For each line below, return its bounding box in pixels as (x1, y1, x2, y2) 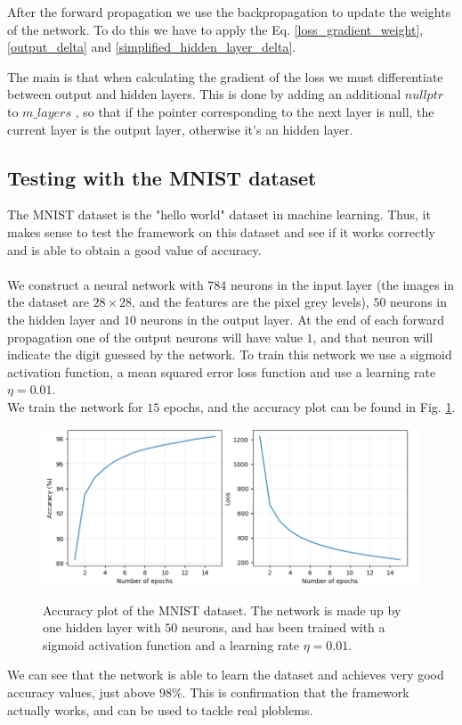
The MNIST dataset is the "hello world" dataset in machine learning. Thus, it (7, 205, 431, 224)
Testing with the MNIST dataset (7, 163, 317, 191)
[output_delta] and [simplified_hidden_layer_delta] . (7, 37, 296, 56)
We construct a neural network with (7, 275, 204, 293)
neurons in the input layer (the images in (231, 275, 455, 293)
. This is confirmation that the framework (182, 683, 409, 702)
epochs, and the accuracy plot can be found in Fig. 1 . (163, 397, 456, 416)
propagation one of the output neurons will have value (7, 327, 303, 346)
